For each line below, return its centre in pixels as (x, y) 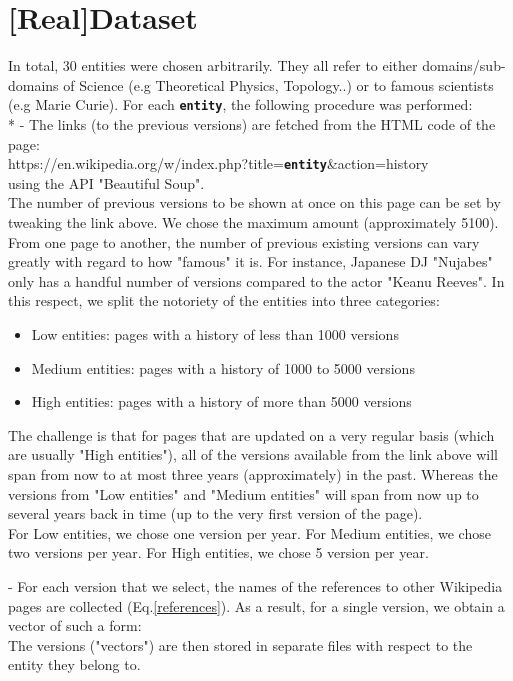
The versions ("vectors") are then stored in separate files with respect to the (240, 644)
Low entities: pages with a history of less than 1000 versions (215, 333)
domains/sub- (464, 65)
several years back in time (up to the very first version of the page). (215, 513)
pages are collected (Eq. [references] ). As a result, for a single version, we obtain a (256, 605)
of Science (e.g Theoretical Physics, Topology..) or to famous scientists (278, 84)
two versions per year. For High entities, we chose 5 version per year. (218, 552)
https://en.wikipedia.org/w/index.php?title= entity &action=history (218, 163)
